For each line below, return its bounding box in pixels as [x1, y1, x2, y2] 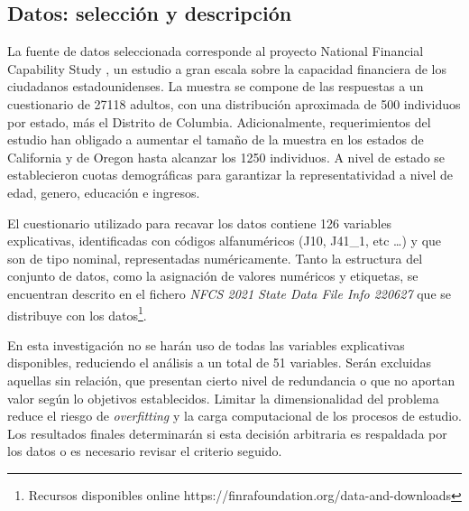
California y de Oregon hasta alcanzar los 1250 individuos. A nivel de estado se [7, 147, 446, 166]
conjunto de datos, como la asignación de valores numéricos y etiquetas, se [7, 266, 418, 285]
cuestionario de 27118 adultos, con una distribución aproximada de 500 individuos [7, 94, 461, 113]
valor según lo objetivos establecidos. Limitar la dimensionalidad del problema [7, 388, 439, 407]
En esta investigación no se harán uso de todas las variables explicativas [7, 335, 405, 354]
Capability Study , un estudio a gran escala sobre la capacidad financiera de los [7, 59, 446, 78]
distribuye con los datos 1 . [7, 302, 147, 324]
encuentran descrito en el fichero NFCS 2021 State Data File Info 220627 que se [7, 283, 452, 302]
